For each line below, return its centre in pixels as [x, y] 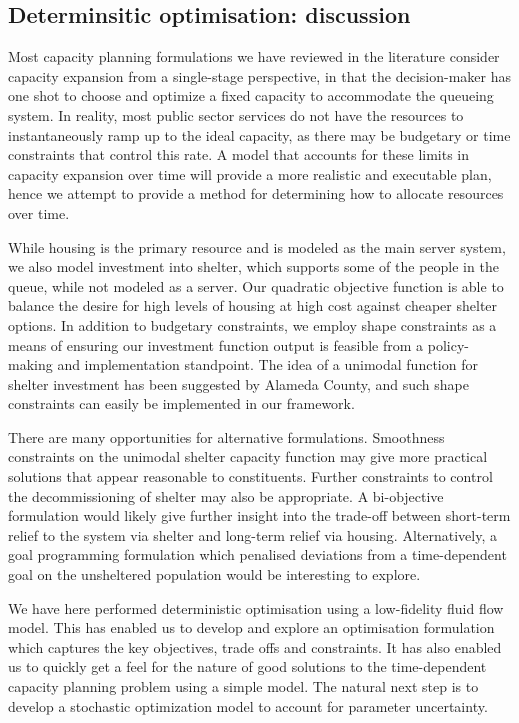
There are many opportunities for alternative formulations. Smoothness [226, 436]
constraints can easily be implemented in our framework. [181, 403]
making [30, 364]
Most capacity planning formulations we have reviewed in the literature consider [254, 56]
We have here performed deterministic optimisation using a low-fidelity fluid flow [256, 607]
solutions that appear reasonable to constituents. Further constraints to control [250, 476]
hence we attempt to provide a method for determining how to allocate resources [256, 193]
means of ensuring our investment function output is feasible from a [216, 344]
